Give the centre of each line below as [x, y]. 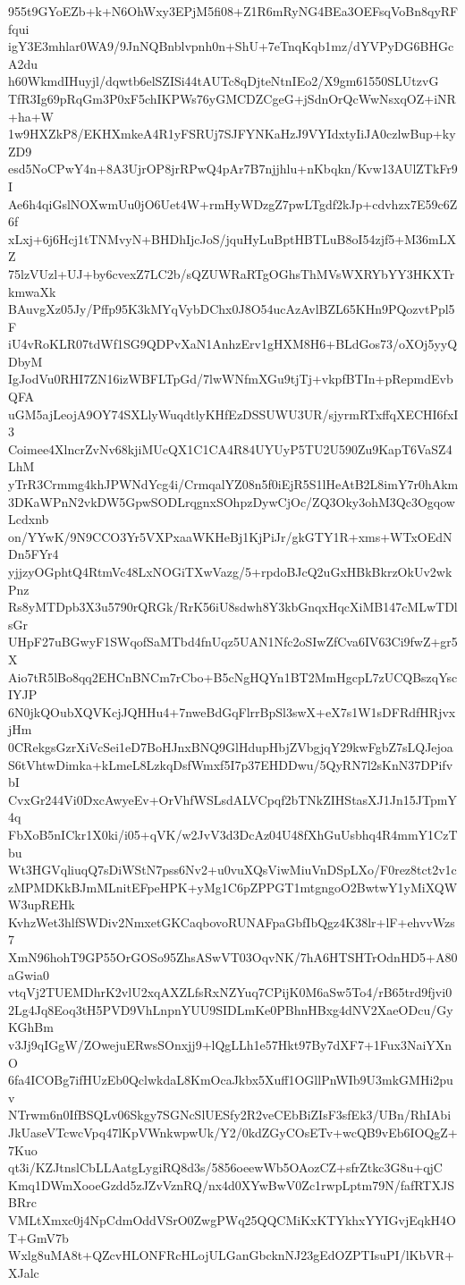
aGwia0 [29, 974]
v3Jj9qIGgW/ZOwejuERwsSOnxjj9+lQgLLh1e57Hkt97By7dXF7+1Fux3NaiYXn [230, 1045]
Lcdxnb [29, 519]
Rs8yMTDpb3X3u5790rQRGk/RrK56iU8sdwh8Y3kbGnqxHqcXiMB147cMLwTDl [233, 607]
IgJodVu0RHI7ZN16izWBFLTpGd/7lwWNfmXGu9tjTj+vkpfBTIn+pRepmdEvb [231, 379]
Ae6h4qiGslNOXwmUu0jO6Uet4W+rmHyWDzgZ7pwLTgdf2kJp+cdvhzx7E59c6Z [233, 203]
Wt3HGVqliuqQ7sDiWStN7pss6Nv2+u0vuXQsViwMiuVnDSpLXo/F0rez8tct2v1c [232, 870]
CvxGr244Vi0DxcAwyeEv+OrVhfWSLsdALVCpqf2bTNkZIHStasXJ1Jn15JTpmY [232, 799]
